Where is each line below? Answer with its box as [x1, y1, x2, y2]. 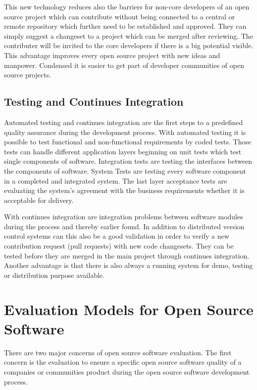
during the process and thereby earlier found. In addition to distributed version [4, 221, 245, 231]
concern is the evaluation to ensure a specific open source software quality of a [4, 357, 242, 367]
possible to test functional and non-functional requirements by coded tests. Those [4, 136, 252, 147]
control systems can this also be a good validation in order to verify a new [4, 231, 229, 241]
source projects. [4, 69, 51, 80]
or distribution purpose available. [4, 269, 104, 280]
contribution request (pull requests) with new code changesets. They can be [4, 241, 234, 251]
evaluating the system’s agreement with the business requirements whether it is [4, 185, 245, 195]
